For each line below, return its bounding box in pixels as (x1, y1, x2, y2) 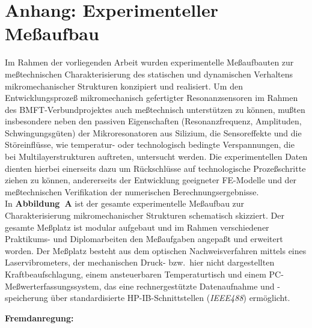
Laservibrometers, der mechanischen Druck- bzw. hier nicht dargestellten (5, 256, 275, 269)
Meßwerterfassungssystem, (5, 279, 102, 292)
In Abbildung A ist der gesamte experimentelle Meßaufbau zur (5, 197, 245, 210)
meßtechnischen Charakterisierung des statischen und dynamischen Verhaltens (5, 67, 293, 80)
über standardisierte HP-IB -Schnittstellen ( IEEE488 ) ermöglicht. (50, 291, 290, 304)
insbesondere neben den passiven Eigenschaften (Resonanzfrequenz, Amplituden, (5, 115, 302, 127)
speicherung (5, 291, 48, 304)
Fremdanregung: (5, 311, 74, 324)
